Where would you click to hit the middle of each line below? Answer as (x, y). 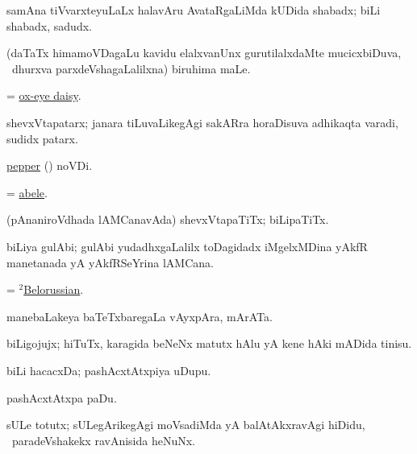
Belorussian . (54, 289)
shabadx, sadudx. (49, 25)
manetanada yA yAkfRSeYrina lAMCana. (110, 262)
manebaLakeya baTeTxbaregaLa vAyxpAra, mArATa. (140, 316)
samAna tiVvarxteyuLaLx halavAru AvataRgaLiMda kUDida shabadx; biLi (194, 10)
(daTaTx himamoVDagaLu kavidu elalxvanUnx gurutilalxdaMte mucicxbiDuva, (204, 53)
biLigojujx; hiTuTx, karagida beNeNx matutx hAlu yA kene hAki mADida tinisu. (209, 343)
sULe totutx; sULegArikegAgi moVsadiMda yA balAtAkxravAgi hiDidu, (186, 425)
